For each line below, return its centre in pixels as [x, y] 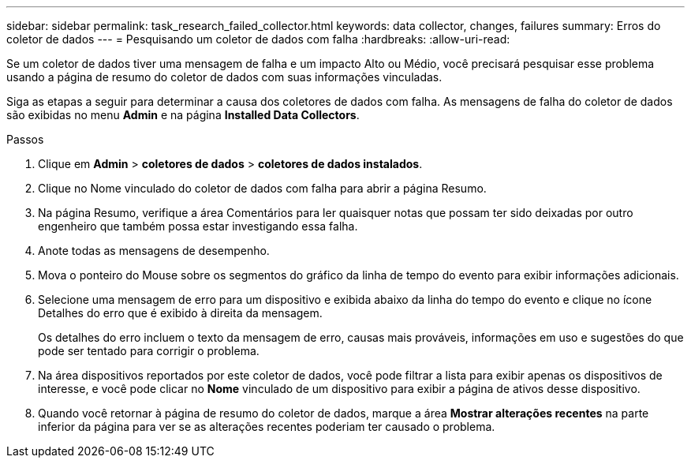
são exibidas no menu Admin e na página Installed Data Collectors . [183, 115]
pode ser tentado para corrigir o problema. [149, 351]
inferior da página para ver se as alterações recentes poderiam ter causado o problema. [267, 427]
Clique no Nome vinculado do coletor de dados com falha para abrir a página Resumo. [262, 188]
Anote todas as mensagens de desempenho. [154, 251]
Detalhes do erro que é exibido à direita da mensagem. [180, 313]
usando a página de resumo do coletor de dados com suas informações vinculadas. [224, 77]
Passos [25, 139]
